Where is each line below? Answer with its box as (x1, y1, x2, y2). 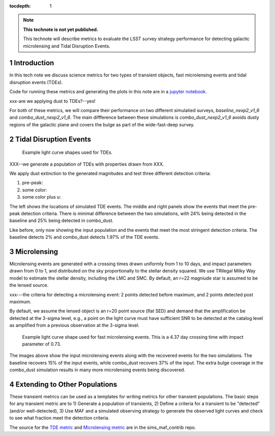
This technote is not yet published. (23, 26, 99, 33)
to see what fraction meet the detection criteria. (9, 415, 109, 421)
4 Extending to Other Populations (9, 380, 117, 389)
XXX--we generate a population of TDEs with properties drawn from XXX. (9, 161, 164, 167)
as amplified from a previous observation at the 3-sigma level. (9, 322, 140, 329)
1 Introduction (9, 59, 54, 67)
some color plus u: (22, 194, 61, 200)
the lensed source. (9, 282, 49, 288)
